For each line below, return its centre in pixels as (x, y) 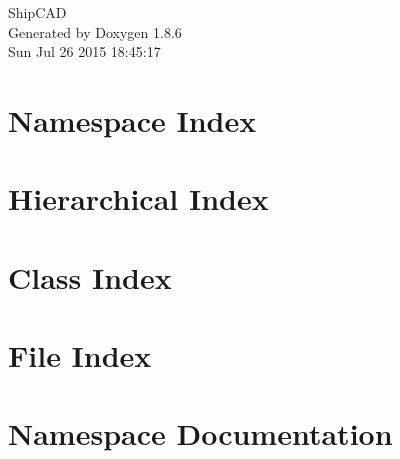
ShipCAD (37, 12)
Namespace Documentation (200, 433)
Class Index (90, 276)
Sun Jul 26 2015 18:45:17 (84, 51)
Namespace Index (132, 119)
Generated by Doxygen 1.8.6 (95, 31)
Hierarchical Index (138, 198)
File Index (80, 355)
